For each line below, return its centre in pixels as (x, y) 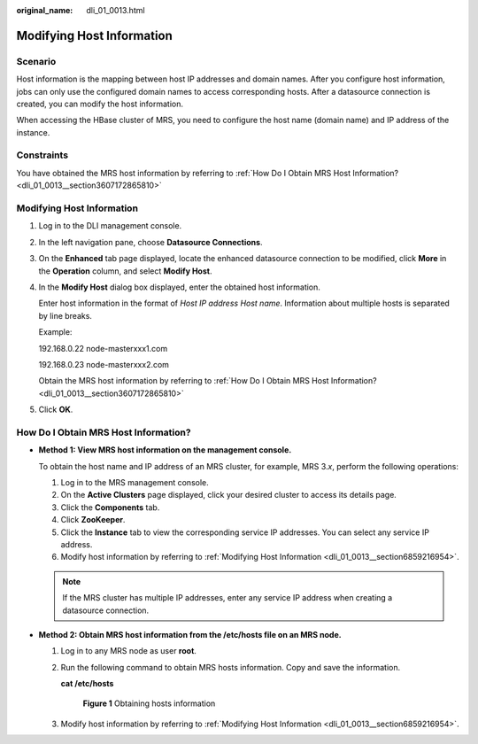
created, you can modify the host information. (100, 104)
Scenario (36, 61)
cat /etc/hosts (87, 684)
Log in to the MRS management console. (135, 482)
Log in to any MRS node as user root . (128, 651)
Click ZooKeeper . (93, 520)
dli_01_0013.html (116, 10)
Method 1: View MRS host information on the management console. (165, 450)
